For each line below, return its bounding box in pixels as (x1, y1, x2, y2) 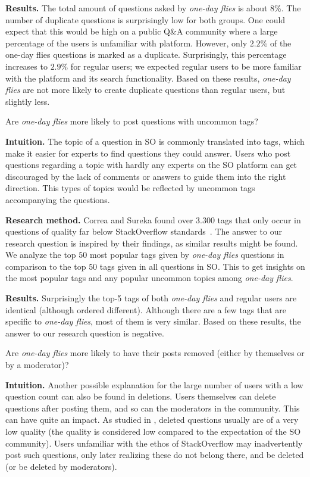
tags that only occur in (217, 213, 301, 226)
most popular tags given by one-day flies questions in (89, 248, 284, 261)
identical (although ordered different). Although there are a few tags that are (5, 303, 287, 316)
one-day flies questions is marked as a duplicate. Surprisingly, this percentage (5, 48, 287, 61)
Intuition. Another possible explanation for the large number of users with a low (5, 378, 303, 391)
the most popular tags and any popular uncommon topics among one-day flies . (5, 272, 293, 284)
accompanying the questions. (5, 193, 110, 205)
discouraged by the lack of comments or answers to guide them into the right (5, 170, 286, 182)
